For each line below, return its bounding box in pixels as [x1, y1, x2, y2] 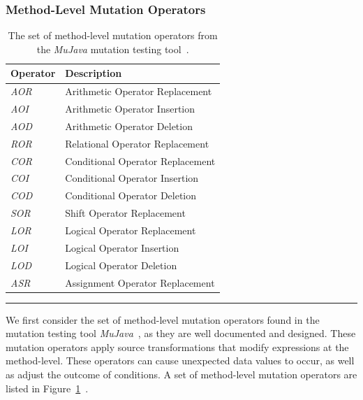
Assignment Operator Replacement [65, 275, 215, 290]
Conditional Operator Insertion [65, 171, 199, 185]
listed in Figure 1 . [6, 380, 89, 395]
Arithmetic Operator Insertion [65, 101, 195, 116]
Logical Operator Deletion [65, 257, 177, 272]
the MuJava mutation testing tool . [36, 41, 189, 56]
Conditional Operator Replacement [65, 153, 216, 168]
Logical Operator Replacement [65, 223, 196, 237]
